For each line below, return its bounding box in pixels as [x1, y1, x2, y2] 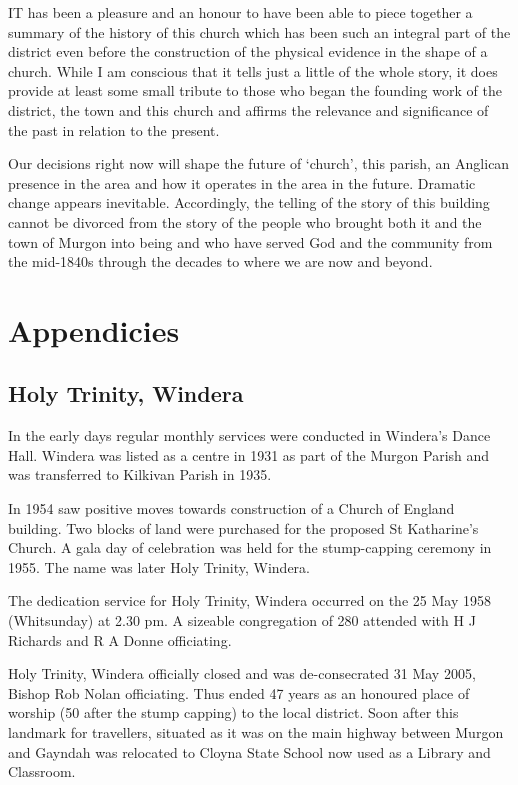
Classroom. [8, 761, 76, 782]
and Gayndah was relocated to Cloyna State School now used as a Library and [8, 741, 491, 762]
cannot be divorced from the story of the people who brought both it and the [8, 211, 482, 232]
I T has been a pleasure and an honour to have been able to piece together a [8, 2, 473, 22]
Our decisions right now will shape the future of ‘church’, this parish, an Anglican [8, 153, 510, 174]
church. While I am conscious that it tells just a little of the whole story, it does [8, 60, 498, 81]
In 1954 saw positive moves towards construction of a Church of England [8, 498, 455, 519]
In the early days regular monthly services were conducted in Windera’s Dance [8, 425, 491, 446]
